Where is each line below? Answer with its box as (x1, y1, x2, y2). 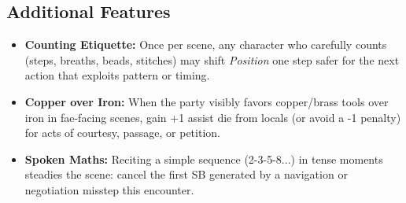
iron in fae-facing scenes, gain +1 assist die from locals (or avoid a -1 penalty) (24, 109, 401, 125)
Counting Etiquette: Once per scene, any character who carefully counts (24, 36, 387, 53)
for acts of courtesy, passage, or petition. (24, 124, 220, 141)
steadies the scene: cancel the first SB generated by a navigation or (24, 166, 348, 183)
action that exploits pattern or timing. (24, 67, 210, 83)
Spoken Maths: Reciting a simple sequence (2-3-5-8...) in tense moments (24, 150, 383, 167)
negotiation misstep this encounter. (24, 181, 194, 197)
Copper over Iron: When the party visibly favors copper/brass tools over (24, 93, 389, 109)
